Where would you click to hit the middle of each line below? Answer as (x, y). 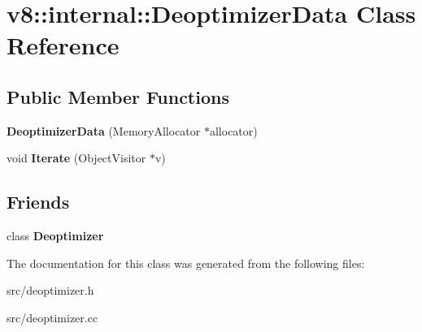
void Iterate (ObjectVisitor (76, 158)
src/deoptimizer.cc (52, 317)
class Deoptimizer (55, 236)
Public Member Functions (118, 96)
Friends (38, 202)
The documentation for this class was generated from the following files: (186, 263)
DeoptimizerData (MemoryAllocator (104, 130)
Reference (63, 45)
